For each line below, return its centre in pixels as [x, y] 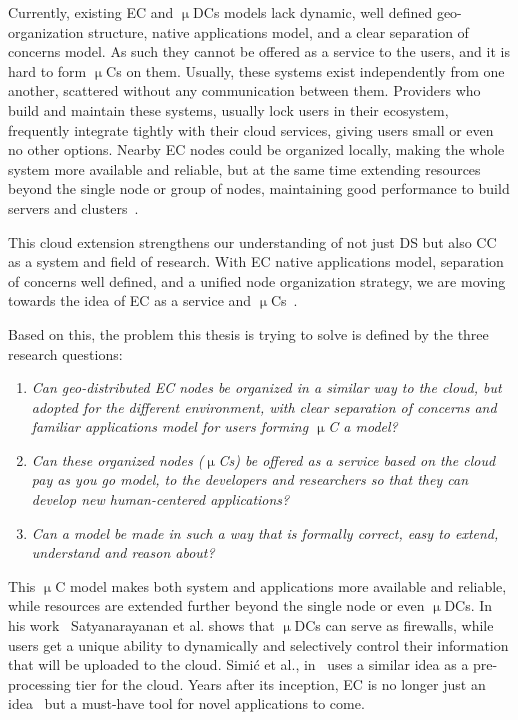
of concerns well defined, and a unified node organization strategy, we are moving [257, 280]
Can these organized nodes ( [117, 459]
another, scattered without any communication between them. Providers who [244, 90]
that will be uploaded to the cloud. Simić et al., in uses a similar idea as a [238, 664]
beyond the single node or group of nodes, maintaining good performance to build [259, 188]
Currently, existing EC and [91, 12]
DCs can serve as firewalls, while [394, 625]
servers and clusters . [73, 207]
